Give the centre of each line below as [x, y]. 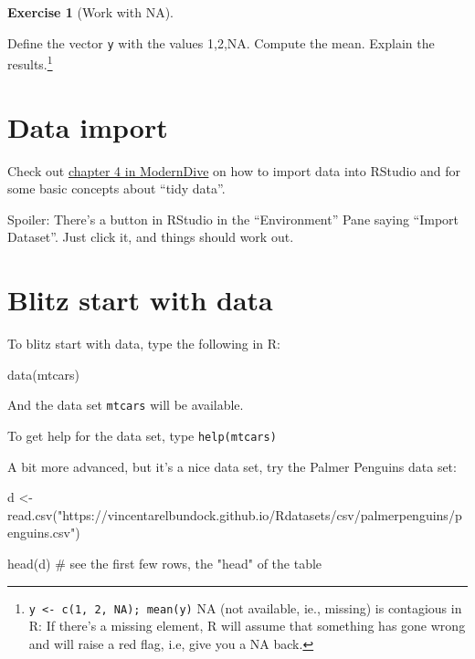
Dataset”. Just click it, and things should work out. [151, 237]
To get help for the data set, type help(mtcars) [142, 435]
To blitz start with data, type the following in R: [144, 344]
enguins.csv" [42, 533]
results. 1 [30, 63]
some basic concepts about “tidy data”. [116, 188]
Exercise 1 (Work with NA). [90, 12]
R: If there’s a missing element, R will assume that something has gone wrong [247, 626]
